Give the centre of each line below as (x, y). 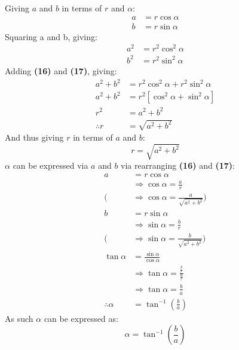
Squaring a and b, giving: (51, 36)
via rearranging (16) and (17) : (178, 165)
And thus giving (34, 137)
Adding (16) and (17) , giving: (61, 70)
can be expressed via (50, 165)
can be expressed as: (81, 318)
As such (19, 318)
